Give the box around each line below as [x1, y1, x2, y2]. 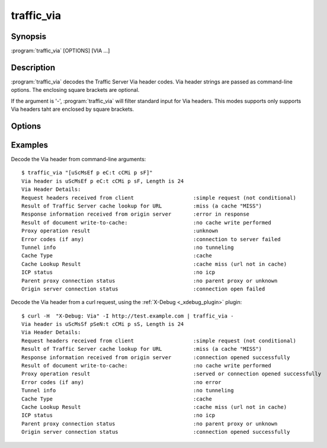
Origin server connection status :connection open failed [21, 285, 265, 292]
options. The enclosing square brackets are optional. [11, 87, 140, 94]
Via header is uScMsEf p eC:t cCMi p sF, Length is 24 [21, 178, 184, 184]
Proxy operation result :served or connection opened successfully [21, 370, 322, 377]
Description [11, 62, 56, 72]
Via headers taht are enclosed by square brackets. [11, 105, 134, 113]
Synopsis [11, 31, 47, 41]
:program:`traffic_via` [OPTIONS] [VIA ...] [11, 47, 110, 55]
